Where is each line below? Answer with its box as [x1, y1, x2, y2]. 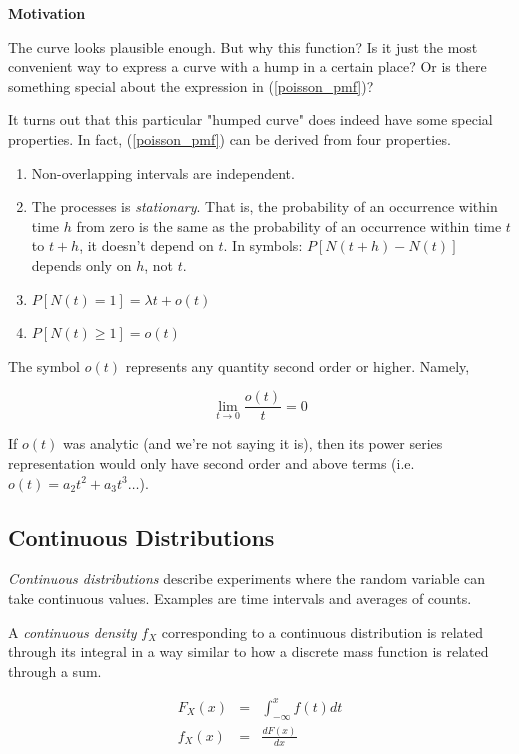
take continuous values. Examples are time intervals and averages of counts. [8, 587, 472, 608]
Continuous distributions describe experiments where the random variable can [8, 568, 486, 589]
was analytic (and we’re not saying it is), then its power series [62, 433, 443, 454]
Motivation [8, 3, 86, 23]
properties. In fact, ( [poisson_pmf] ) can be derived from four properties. [8, 128, 451, 149]
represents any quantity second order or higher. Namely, [125, 355, 470, 376]
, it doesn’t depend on [79, 235, 214, 256]
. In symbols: [223, 235, 303, 256]
